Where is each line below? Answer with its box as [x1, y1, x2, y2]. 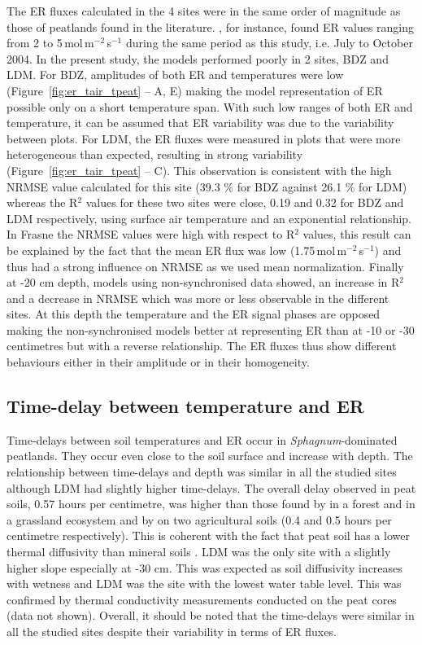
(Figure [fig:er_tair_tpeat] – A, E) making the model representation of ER [7, 81, 383, 99]
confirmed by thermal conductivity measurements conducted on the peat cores [7, 590, 397, 608]
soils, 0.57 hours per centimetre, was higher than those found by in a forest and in [7, 495, 415, 512]
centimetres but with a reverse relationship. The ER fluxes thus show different [7, 337, 397, 354]
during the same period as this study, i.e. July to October [125, 34, 413, 51]
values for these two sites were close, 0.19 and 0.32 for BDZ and [85, 194, 404, 211]
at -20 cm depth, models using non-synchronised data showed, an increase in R [7, 274, 400, 291]
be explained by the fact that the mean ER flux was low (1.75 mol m [7, 241, 347, 258]
